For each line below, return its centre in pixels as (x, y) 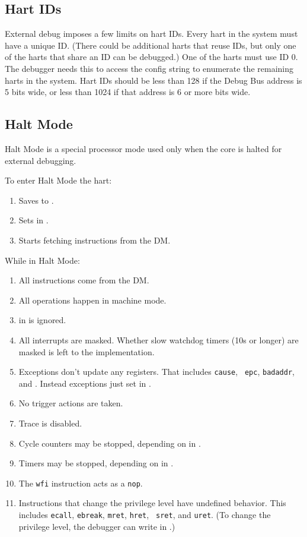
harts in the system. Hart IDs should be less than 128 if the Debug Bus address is (153, 80)
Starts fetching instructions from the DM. (95, 240)
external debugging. (41, 160)
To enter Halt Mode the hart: (58, 180)
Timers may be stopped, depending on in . (96, 463)
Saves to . (36, 200)
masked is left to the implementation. (87, 351)
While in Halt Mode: (42, 260)
